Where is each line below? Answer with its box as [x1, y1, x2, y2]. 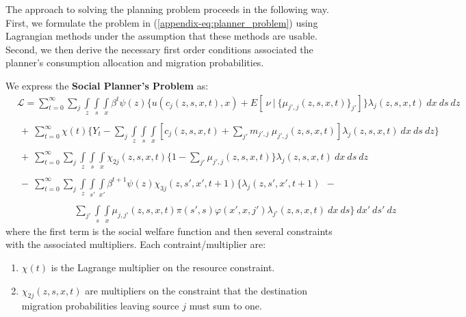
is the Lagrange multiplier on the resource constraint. [51, 260, 275, 274]
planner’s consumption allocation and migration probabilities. [5, 55, 264, 70]
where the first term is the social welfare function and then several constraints [5, 223, 333, 238]
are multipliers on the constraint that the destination [85, 283, 308, 297]
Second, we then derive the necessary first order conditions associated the [5, 42, 313, 56]
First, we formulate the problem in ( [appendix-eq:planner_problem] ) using [5, 15, 318, 29]
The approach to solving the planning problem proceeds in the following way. [5, 2, 329, 16]
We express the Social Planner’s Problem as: [5, 78, 209, 92]
